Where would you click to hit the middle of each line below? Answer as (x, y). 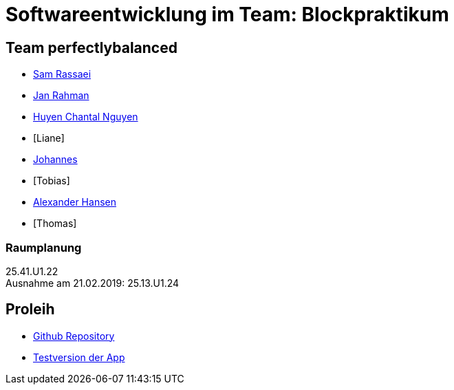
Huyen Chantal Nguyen (86, 117)
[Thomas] (55, 224)
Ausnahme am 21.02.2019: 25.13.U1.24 (93, 283)
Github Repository (74, 336)
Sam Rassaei (62, 74)
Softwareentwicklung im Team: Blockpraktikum (227, 14)
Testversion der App (79, 357)
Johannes (55, 160)
